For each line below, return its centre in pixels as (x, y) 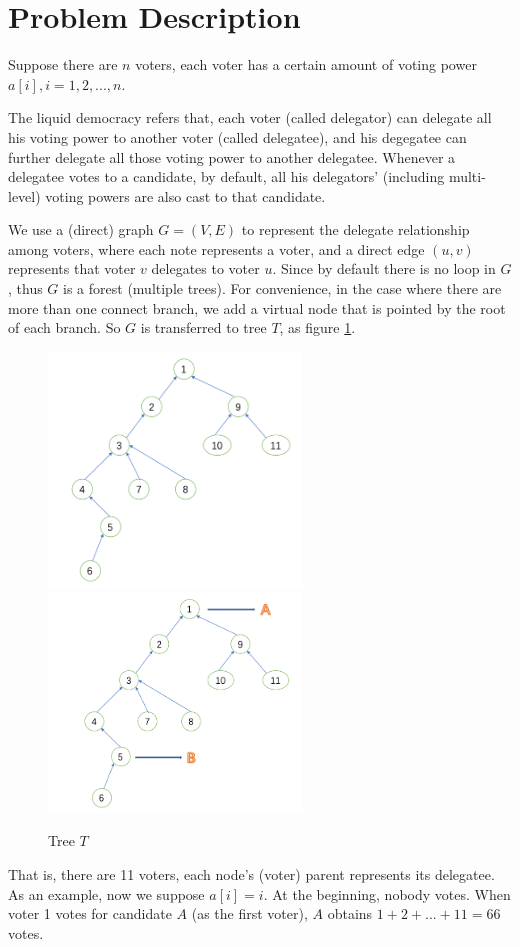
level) (24, 195)
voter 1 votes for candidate (90, 913)
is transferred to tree (203, 327)
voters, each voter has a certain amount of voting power (306, 64)
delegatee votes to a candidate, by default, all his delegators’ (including (226, 176)
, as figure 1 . (317, 327)
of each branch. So (64, 327)
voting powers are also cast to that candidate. (185, 195)
